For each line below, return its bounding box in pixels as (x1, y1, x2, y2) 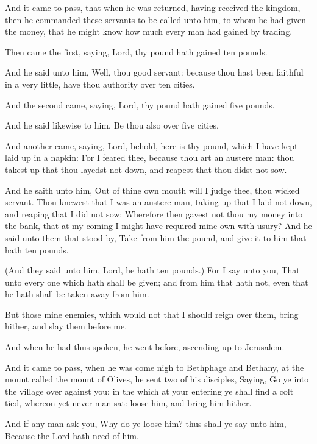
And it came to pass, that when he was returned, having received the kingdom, (5, 1, 301, 13)
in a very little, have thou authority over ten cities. (5, 77, 195, 90)
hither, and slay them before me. (5, 320, 127, 333)
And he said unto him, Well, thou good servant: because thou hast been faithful (5, 66, 304, 79)
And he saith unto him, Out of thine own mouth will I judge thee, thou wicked (5, 183, 300, 196)
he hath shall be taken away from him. (5, 287, 149, 300)
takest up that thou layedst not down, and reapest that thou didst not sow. (5, 163, 287, 175)
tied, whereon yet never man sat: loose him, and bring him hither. (5, 396, 252, 409)
